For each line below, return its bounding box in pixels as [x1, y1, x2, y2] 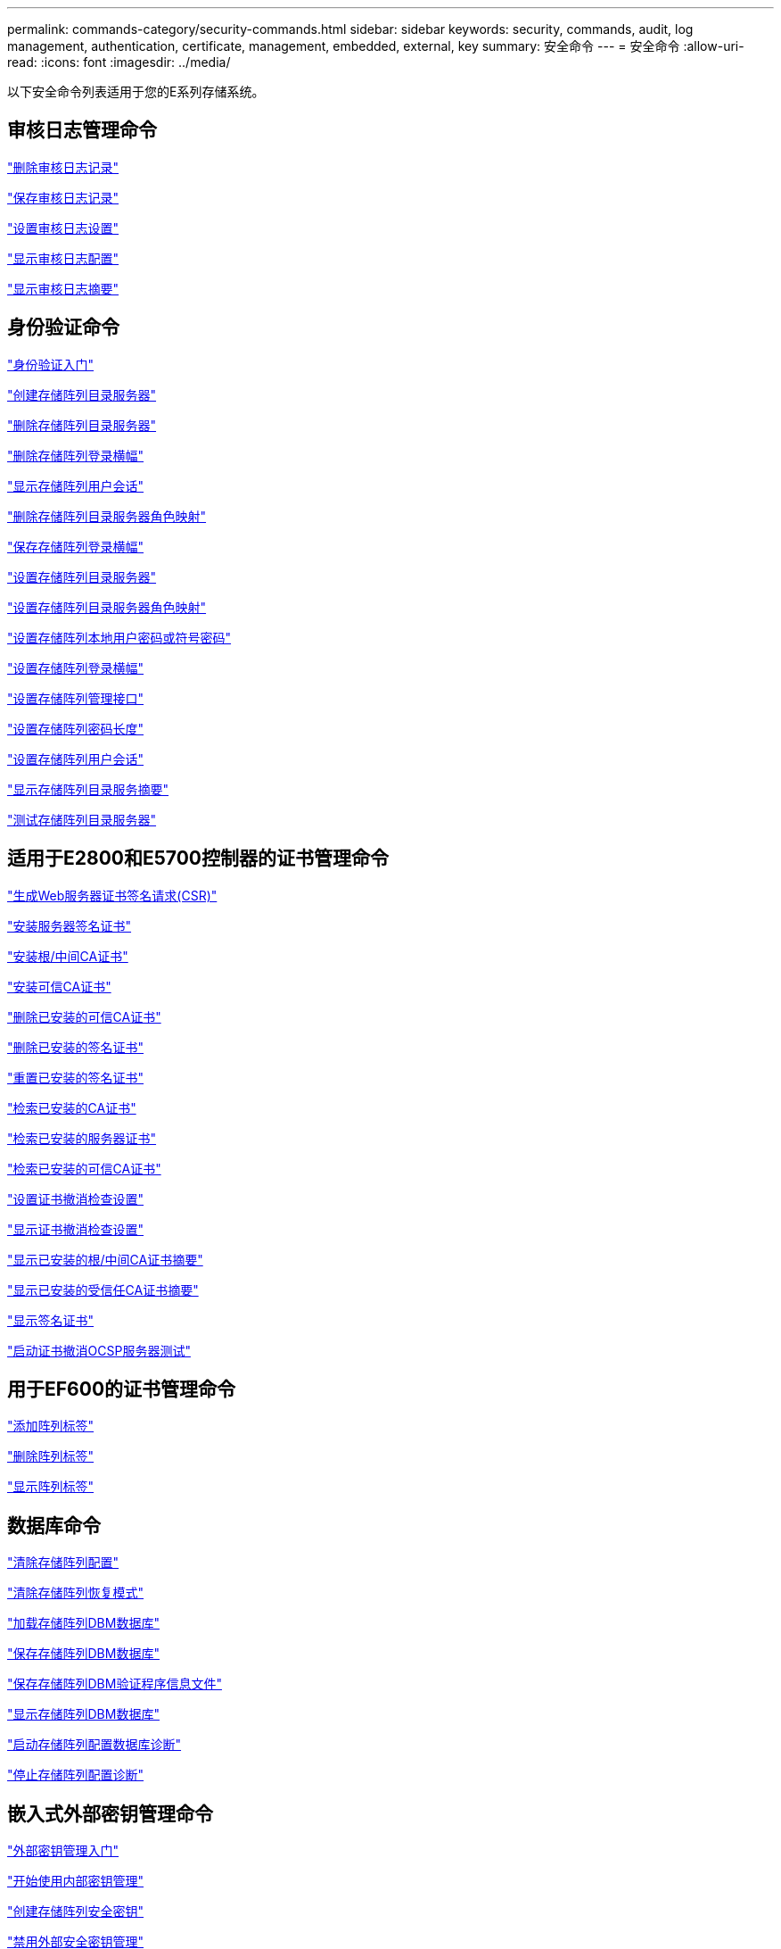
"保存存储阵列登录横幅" [7, 538, 144, 554]
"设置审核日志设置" [7, 220, 119, 236]
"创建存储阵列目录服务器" [7, 386, 157, 402]
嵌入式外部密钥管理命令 [7, 1802, 213, 1825]
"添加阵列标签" [7, 1418, 95, 1434]
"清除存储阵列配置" [7, 1555, 119, 1571]
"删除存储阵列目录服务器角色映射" [7, 508, 207, 524]
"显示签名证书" [7, 1312, 95, 1328]
